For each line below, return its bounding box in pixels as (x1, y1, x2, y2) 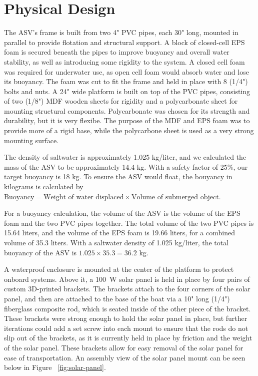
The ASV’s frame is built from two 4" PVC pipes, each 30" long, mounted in (4, 27, 238, 38)
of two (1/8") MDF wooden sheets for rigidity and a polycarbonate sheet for (4, 96, 238, 106)
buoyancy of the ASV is (4, 247, 77, 257)
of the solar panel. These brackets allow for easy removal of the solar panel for (4, 342, 243, 352)
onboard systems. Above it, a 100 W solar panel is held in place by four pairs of (4, 273, 250, 284)
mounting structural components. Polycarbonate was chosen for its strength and (4, 105, 250, 116)
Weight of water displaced (43, 193, 124, 201)
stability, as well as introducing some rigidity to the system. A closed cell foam (4, 56, 245, 67)
